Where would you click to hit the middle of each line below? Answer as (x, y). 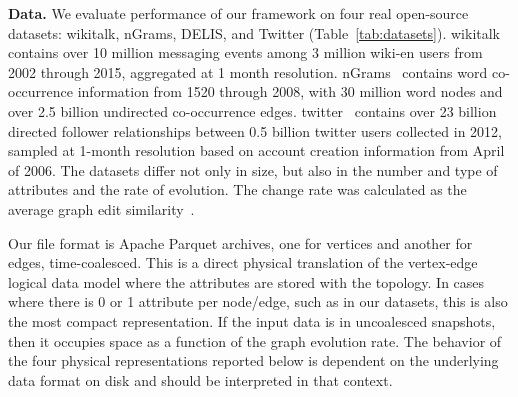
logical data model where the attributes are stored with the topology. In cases (246, 281)
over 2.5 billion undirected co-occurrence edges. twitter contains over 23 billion (252, 110)
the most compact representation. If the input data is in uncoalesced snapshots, (252, 320)
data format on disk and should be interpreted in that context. (200, 379)
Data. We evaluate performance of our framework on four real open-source (238, 13)
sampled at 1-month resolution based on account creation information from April (256, 150)
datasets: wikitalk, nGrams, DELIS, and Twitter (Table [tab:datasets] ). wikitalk (254, 32)
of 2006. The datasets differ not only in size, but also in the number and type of (253, 169)
